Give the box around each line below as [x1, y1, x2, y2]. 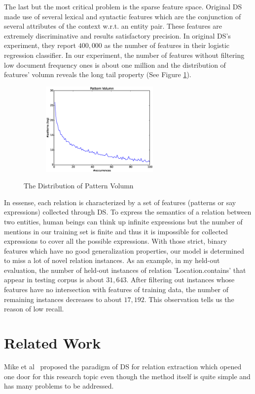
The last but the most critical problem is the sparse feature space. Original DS [4, 1, 242, 11]
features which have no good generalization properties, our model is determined [4, 245, 244, 256]
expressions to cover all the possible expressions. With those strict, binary [4, 236, 227, 246]
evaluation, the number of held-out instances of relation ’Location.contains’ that [4, 264, 246, 275]
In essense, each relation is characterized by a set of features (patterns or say [4, 197, 236, 207]
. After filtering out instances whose [126, 274, 235, 285]
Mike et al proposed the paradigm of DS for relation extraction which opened [4, 361, 242, 371]
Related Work [4, 333, 101, 353]
